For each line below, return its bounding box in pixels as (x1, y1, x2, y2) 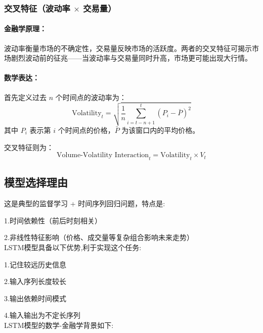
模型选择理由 (4, 174, 68, 190)
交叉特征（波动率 (4, 2, 70, 14)
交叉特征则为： (4, 141, 54, 152)
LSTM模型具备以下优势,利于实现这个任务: (4, 242, 142, 252)
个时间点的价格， (58, 125, 115, 135)
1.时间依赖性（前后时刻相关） (4, 215, 102, 225)
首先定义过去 (4, 91, 47, 102)
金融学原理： (4, 23, 47, 34)
